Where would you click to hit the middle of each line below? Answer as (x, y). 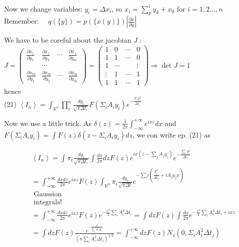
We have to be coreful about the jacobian (68, 40)
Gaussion (48, 194)
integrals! (48, 202)
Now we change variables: (43, 8)
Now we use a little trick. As (48, 123)
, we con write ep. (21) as (171, 134)
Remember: (22, 21)
